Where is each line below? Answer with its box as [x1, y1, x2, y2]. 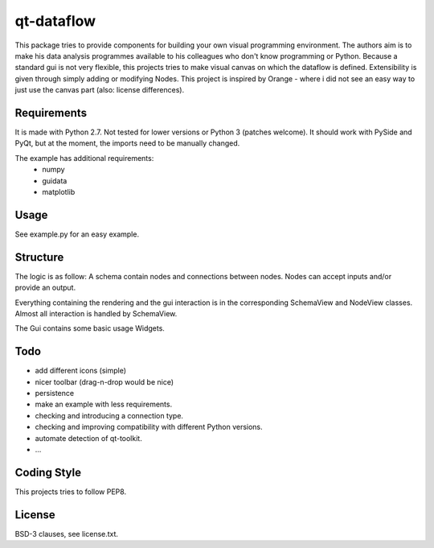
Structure [14, 250, 64, 264]
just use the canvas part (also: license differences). [14, 85, 185, 95]
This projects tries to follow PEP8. [14, 487, 127, 496]
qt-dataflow [14, 12, 96, 30]
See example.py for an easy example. [14, 229, 140, 239]
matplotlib [42, 187, 76, 196]
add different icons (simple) [35, 366, 127, 376]
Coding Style [14, 465, 82, 479]
